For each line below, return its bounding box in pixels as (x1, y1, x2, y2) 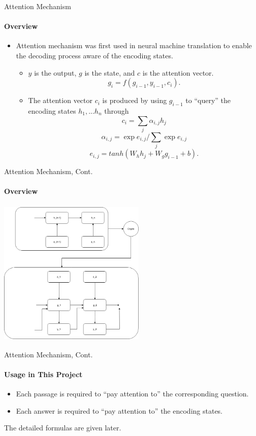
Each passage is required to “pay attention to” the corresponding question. (16, 388, 249, 399)
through (104, 105, 129, 116)
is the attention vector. (142, 67, 214, 78)
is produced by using (102, 95, 167, 106)
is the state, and (84, 67, 135, 78)
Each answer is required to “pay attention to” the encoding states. (16, 405, 223, 416)
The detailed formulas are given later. (4, 422, 121, 433)
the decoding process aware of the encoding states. (16, 50, 173, 60)
